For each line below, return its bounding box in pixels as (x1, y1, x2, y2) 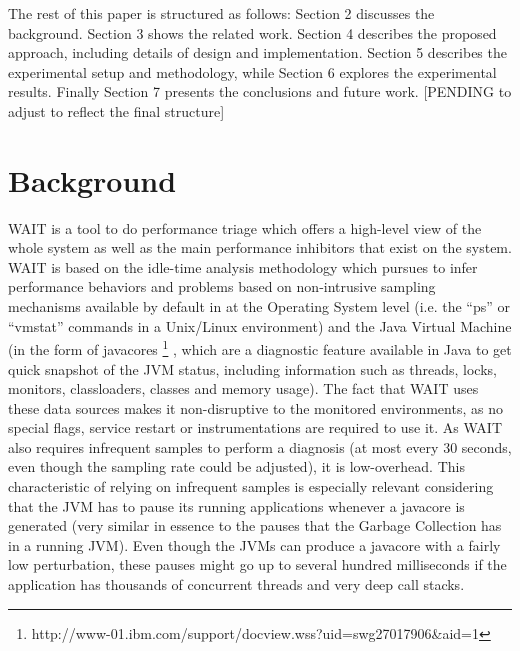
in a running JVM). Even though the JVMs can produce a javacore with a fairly (8, 534, 501, 555)
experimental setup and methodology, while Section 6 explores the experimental (8, 61, 497, 82)
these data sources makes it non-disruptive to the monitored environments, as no (8, 397, 503, 418)
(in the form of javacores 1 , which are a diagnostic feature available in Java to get (8, 336, 512, 359)
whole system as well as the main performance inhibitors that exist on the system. (8, 237, 512, 258)
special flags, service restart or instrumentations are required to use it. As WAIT (8, 417, 503, 438)
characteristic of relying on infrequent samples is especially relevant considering (8, 476, 494, 497)
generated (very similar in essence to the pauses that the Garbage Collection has (8, 515, 502, 536)
